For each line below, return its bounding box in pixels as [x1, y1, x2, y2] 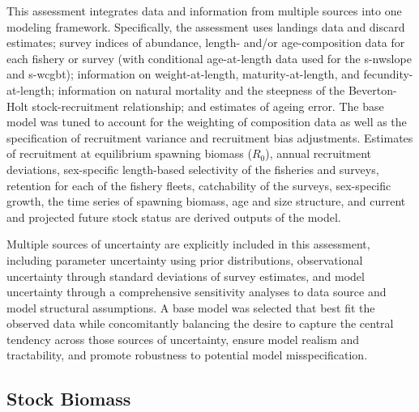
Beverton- [348, 81, 397, 98]
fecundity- [363, 66, 413, 83]
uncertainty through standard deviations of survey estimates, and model [6, 267, 365, 284]
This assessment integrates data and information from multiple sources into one [6, 2, 402, 19]
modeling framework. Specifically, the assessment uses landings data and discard [6, 18, 405, 35]
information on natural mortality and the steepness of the [58, 81, 345, 98]
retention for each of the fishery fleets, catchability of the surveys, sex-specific [6, 176, 391, 193]
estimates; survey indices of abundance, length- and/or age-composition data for [6, 34, 405, 51]
